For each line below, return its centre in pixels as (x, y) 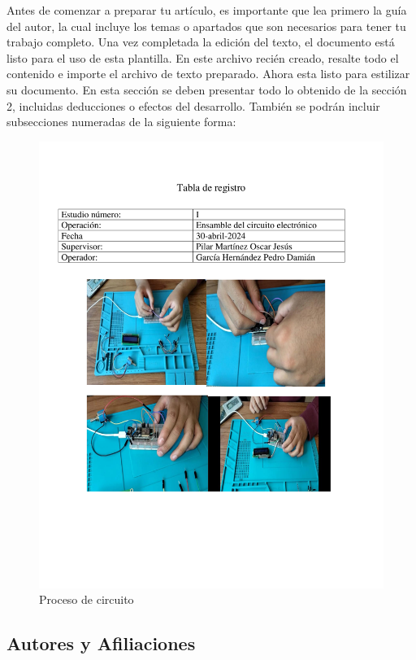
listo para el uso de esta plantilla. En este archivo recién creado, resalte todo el (203, 57)
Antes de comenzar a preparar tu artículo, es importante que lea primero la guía (207, 10)
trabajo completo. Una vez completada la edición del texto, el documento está (201, 42)
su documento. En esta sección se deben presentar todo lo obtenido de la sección (207, 89)
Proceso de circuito (87, 599)
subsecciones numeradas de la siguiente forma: (121, 122)
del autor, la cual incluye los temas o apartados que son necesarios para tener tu (206, 26)
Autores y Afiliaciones (101, 643)
